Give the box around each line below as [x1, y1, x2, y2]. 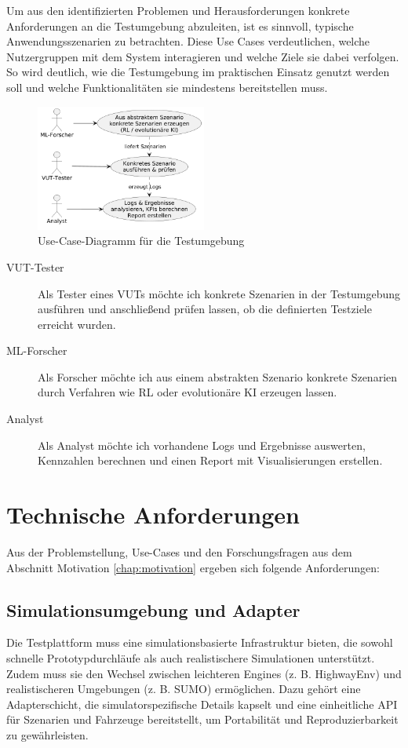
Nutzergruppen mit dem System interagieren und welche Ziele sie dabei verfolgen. [6, 48, 399, 64]
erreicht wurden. [38, 316, 116, 332]
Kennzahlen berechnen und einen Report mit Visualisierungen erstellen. [38, 452, 383, 469]
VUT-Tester [6, 258, 64, 275]
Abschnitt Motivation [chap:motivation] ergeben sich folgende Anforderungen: [6, 559, 380, 575]
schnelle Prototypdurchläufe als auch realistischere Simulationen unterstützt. [6, 649, 375, 666]
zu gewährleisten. [6, 726, 89, 743]
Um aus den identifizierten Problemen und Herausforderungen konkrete [6, 2, 350, 18]
